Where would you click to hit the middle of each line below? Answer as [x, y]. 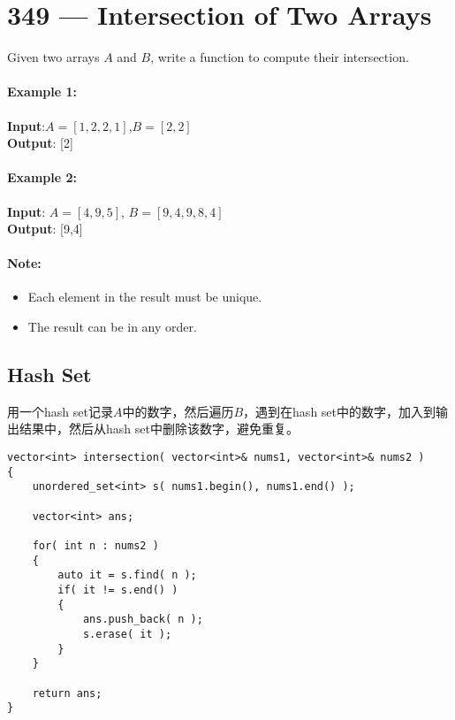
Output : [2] [40, 143]
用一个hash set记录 [60, 411]
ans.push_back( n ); [143, 620]
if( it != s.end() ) [118, 590]
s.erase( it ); [127, 634]
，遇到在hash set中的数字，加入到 [340, 411]
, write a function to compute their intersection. [280, 57]
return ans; [67, 693]
